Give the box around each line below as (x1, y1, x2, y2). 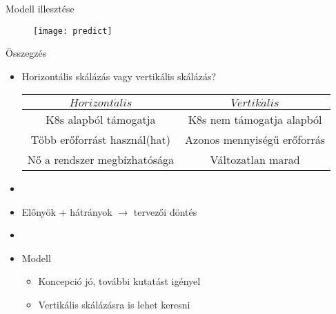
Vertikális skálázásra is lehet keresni (38, 297, 190, 311)
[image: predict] (33, 26, 112, 36)
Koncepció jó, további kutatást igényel (38, 274, 201, 288)
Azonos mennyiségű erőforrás (185, 131, 326, 147)
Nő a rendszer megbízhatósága (27, 151, 175, 167)
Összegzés (6, 46, 47, 60)
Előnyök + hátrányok (21, 204, 112, 219)
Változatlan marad (210, 151, 300, 167)
